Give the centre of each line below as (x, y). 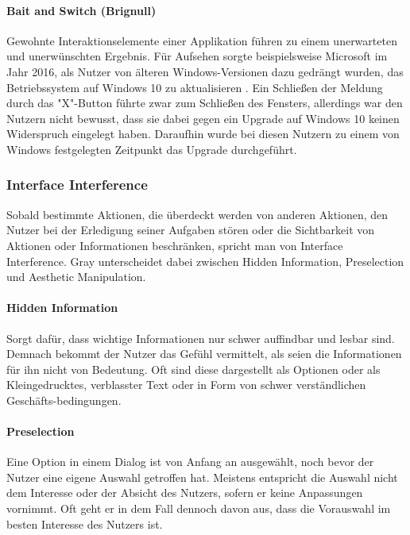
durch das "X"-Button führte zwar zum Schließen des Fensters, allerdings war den (205, 103)
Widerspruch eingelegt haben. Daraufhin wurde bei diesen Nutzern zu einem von (203, 134)
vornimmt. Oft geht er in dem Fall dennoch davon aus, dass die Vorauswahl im (199, 508)
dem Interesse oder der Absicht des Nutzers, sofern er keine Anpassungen (185, 493)
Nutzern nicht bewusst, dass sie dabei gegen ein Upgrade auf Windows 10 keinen (203, 118)
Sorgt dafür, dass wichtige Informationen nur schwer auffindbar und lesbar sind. (201, 338)
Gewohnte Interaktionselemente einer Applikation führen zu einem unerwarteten (202, 40)
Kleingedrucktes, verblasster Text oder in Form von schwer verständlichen (186, 385)
